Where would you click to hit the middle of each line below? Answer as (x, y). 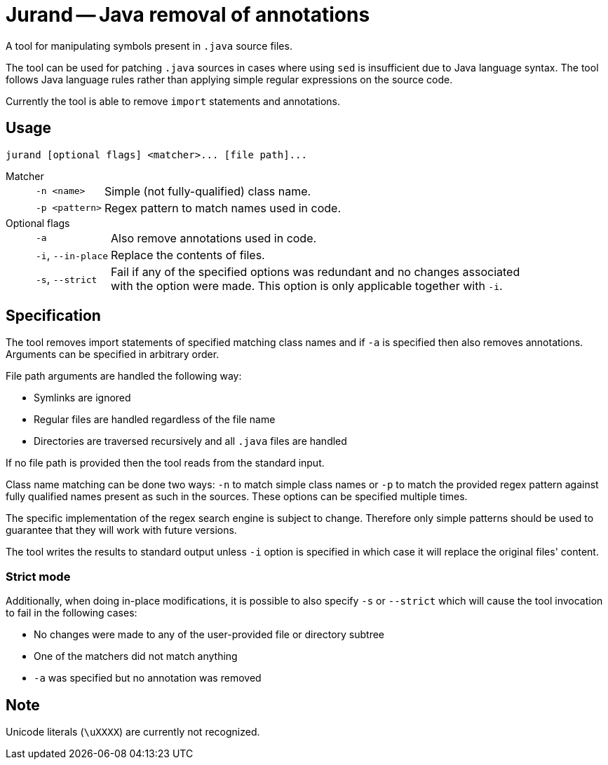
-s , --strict (67, 278)
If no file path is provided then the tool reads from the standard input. (165, 463)
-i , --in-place (72, 255)
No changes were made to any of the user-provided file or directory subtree (209, 635)
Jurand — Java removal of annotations (188, 15)
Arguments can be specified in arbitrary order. (113, 354)
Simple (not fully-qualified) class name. (208, 191)
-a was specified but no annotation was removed (148, 678)
